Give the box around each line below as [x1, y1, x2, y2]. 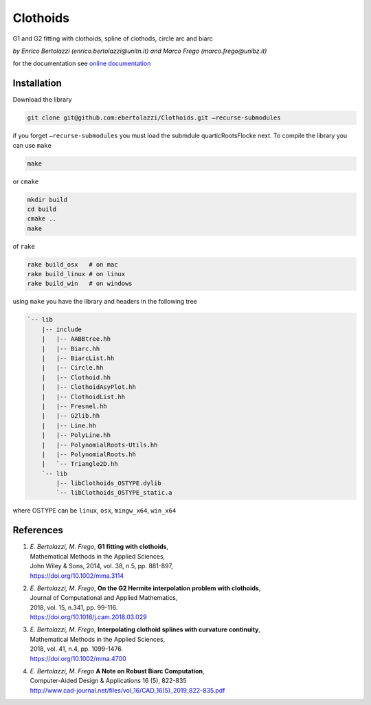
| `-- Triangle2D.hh [41, 460, 118, 468]
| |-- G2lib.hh [41, 412, 100, 420]
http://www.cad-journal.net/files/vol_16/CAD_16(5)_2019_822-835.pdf [30, 686, 225, 694]
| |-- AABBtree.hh [41, 335, 111, 343]
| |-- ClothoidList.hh [41, 392, 126, 401]
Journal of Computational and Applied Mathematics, [30, 594, 178, 602]
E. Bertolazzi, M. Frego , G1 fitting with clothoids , [30, 543, 168, 551]
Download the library [12, 96, 72, 104]
